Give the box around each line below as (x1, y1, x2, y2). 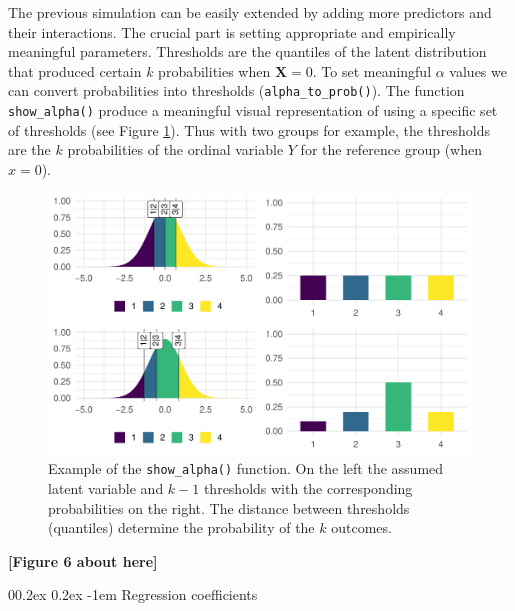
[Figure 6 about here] (8, 550, 158, 571)
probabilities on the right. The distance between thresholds (48, 497, 410, 518)
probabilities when (158, 60, 271, 81)
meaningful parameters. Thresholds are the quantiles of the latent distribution (8, 41, 487, 62)
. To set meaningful (312, 60, 432, 81)
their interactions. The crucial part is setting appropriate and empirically (8, 21, 456, 42)
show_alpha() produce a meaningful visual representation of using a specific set (8, 100, 498, 121)
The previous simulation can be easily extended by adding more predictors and (8, 2, 492, 22)
